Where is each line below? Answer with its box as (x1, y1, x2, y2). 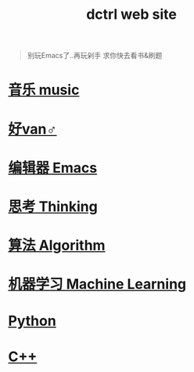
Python (8, 312, 56, 330)
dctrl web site (85, 5, 178, 24)
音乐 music (8, 81, 80, 99)
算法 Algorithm (8, 237, 106, 254)
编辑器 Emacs (8, 159, 98, 177)
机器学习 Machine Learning (8, 275, 187, 294)
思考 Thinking (8, 198, 98, 215)
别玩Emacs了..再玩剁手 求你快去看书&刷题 (27, 51, 163, 60)
